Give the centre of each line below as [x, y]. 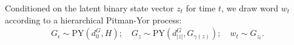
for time [201, 8]
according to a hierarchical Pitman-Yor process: [93, 19]
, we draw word [250, 8]
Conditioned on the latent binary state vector [89, 8]
